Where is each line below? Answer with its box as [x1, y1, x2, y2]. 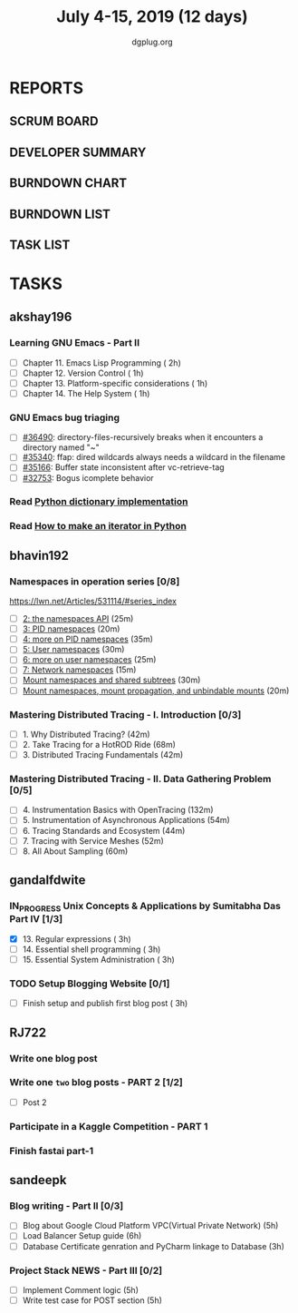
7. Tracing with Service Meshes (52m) [22, 835, 165, 846]
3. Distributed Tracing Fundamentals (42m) [22, 750, 184, 760]
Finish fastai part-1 [9, 1144, 93, 1157]
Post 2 [22, 1096, 47, 1108]
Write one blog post [9, 1052, 98, 1064]
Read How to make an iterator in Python [9, 520, 187, 533]
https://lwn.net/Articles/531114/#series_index [9, 596, 177, 607]
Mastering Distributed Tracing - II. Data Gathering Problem [9, 773, 272, 785]
